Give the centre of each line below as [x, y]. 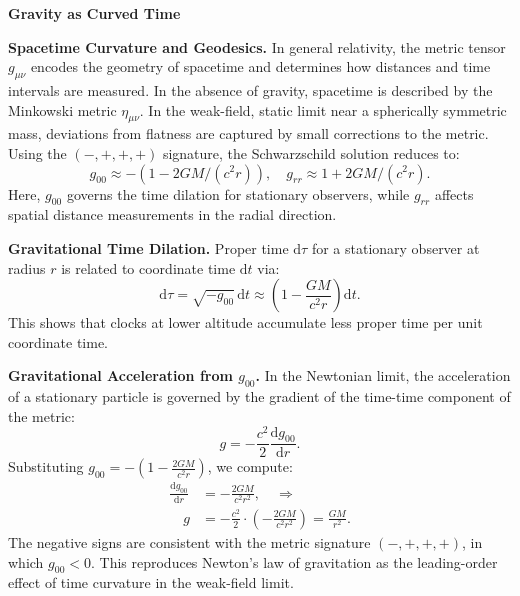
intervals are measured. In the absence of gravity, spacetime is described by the [250, 89]
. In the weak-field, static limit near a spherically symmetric [323, 109]
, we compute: [250, 466]
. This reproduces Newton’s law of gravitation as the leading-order [294, 561]
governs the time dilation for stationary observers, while [238, 193]
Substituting [46, 466]
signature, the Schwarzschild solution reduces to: [311, 152]
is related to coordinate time [148, 267]
